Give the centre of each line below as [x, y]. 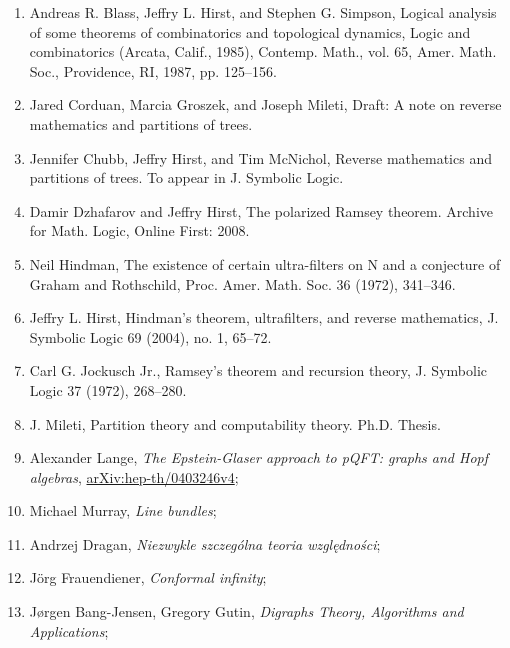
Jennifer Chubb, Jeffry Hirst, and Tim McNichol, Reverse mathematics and [260, 157]
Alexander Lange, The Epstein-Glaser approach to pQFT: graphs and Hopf [259, 457]
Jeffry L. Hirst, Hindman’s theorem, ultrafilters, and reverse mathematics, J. [264, 317]
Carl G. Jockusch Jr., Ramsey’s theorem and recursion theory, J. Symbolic [258, 370]
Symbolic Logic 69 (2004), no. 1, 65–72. [150, 336]
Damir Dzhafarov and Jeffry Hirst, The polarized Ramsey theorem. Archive [261, 210]
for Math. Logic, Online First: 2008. [139, 230]
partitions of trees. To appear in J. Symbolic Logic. [186, 177]
